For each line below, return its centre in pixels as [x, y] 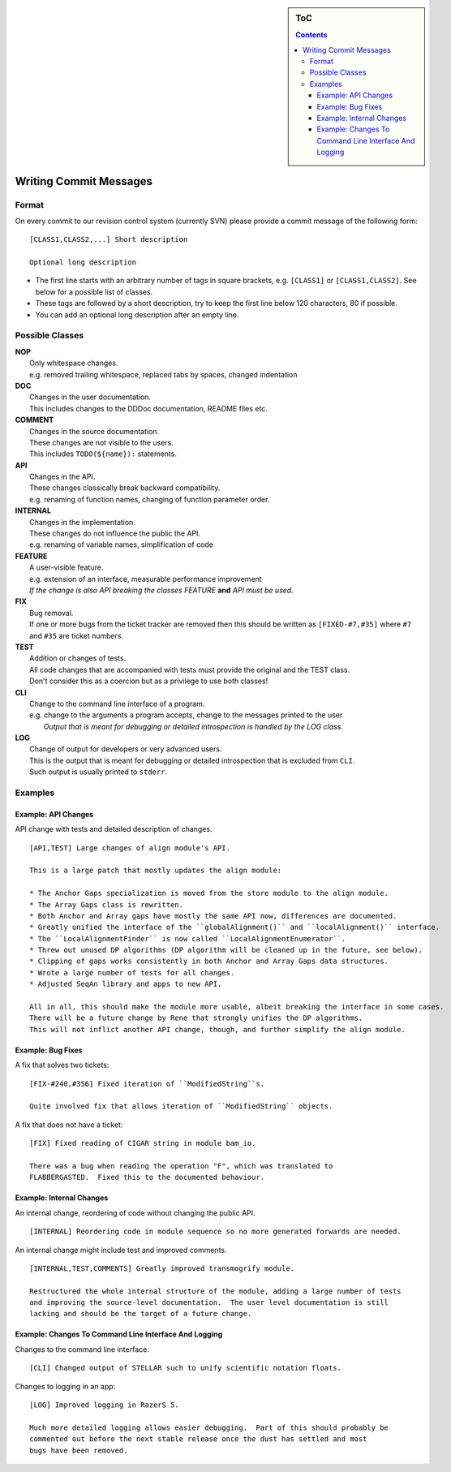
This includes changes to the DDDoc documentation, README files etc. [148, 408]
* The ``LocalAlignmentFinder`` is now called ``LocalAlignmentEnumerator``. [188, 938]
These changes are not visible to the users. [101, 442]
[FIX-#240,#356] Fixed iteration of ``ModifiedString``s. [147, 1084]
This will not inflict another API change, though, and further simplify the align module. [217, 1029]
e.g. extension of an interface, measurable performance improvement [146, 579]
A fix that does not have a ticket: [69, 1125]
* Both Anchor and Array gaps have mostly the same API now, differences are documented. [213, 916]
